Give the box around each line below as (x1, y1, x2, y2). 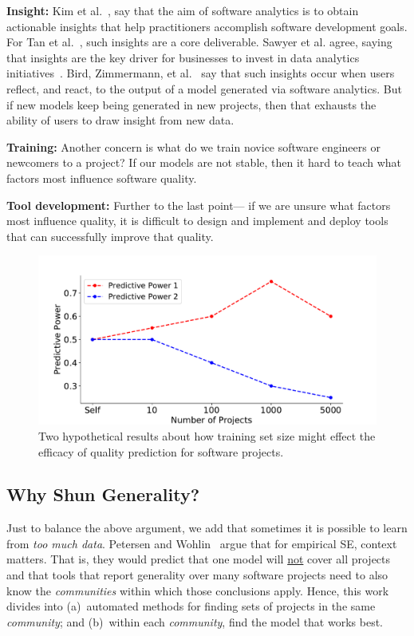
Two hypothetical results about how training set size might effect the (38, 427, 376, 444)
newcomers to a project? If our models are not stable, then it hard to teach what (6, 154, 402, 171)
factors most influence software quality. (6, 169, 197, 186)
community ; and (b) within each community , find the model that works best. (6, 613, 384, 630)
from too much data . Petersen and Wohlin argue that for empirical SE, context (6, 535, 397, 551)
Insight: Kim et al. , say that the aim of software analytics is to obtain (6, 2, 359, 18)
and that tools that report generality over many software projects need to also (6, 567, 388, 583)
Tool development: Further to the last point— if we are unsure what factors (6, 196, 391, 213)
